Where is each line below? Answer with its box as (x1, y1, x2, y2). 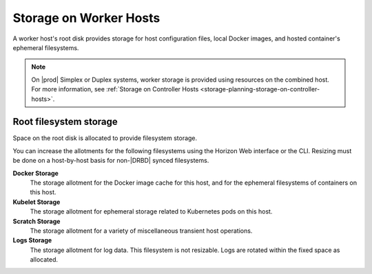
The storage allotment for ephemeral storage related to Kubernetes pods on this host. (30, 207, 273, 216)
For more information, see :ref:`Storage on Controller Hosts (31, 85, 199, 93)
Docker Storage (12, 169, 59, 177)
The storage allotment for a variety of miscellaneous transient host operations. (30, 227, 253, 235)
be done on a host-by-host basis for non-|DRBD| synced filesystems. (12, 157, 209, 165)
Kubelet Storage (12, 198, 61, 206)
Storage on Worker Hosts (12, 10, 161, 25)
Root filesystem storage (12, 116, 118, 128)
